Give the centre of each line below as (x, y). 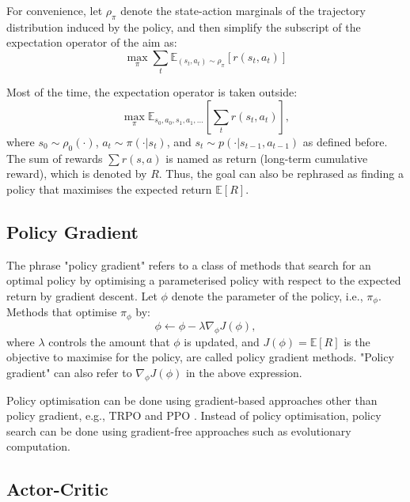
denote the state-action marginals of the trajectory (243, 10)
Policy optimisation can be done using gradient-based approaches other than (192, 400)
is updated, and (222, 341)
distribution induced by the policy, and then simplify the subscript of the (184, 26)
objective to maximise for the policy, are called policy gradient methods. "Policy (200, 357)
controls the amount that (109, 341)
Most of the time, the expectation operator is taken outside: (152, 92)
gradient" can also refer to (69, 372)
